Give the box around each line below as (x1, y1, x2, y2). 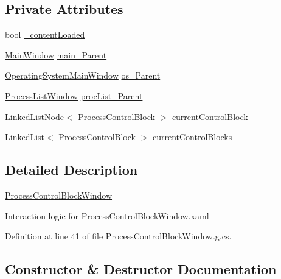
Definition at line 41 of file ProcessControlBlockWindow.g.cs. (5, 230, 232, 242)
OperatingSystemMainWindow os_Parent (5, 69, 161, 82)
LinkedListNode (5, 110, 64, 122)
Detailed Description (5, 160, 138, 179)
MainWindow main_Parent (5, 48, 107, 61)
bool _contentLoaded (5, 28, 85, 41)
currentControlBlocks (152, 130, 232, 143)
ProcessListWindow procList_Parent (5, 89, 143, 102)
